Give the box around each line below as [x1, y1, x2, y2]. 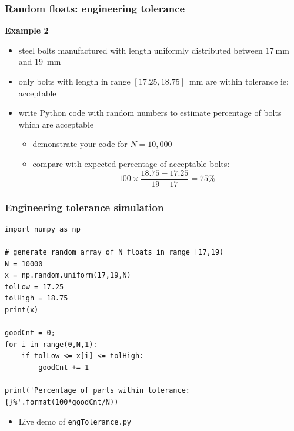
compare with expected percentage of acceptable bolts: [32, 157, 230, 169]
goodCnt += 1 [38, 363, 89, 372]
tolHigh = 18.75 [5, 294, 68, 303]
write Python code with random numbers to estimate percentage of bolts [18, 106, 282, 119]
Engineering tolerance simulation [5, 199, 164, 214]
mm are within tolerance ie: [189, 75, 289, 87]
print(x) [5, 306, 39, 314]
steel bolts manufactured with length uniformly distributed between [18, 44, 263, 56]
